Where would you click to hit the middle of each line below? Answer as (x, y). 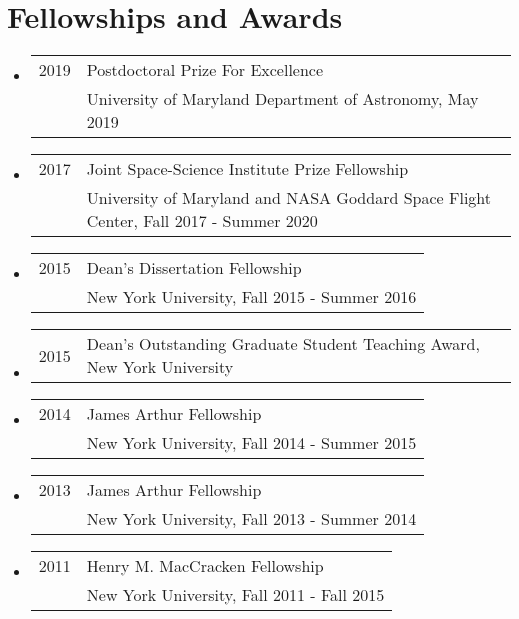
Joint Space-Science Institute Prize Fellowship (247, 169)
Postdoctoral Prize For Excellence (205, 70)
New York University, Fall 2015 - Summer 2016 (251, 297)
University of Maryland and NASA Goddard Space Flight (289, 198)
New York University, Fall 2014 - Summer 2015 (251, 443)
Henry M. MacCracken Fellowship (205, 566)
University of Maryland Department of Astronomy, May (282, 99)
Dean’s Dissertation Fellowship (194, 268)
